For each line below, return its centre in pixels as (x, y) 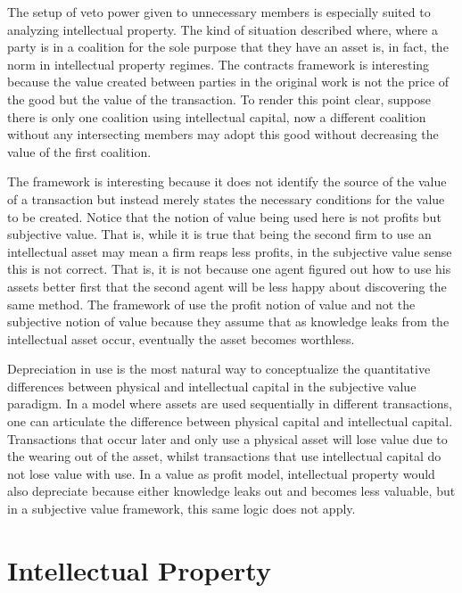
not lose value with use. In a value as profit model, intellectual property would (221, 473)
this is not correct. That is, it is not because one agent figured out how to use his (229, 269)
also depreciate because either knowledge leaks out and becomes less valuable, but (231, 491)
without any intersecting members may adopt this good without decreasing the (223, 134)
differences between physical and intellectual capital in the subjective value (212, 386)
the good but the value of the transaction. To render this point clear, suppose (219, 99)
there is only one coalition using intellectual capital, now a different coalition (217, 116)
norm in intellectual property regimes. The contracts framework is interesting (219, 64)
